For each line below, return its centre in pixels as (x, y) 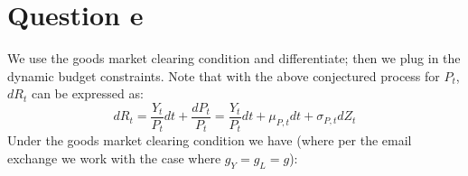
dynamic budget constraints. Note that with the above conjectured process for (224, 75)
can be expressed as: (87, 93)
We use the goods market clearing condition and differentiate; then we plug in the (234, 58)
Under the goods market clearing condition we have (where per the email (210, 140)
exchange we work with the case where (114, 158)
